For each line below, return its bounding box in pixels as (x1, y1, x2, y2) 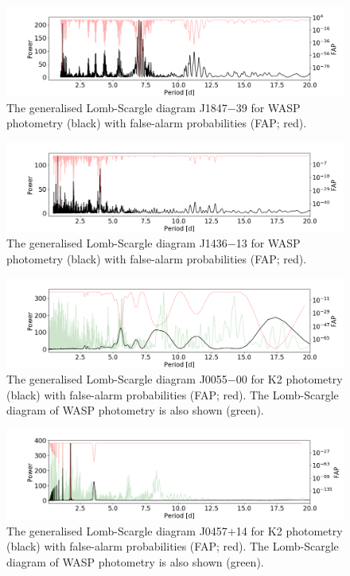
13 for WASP (235, 235, 301, 251)
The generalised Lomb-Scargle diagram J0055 (6, 371, 227, 387)
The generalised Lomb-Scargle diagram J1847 (6, 99, 227, 115)
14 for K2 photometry (235, 522, 343, 539)
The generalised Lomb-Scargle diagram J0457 (6, 522, 227, 539)
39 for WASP (235, 99, 301, 115)
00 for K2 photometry (235, 371, 343, 387)
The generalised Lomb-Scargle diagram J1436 (6, 235, 227, 251)
